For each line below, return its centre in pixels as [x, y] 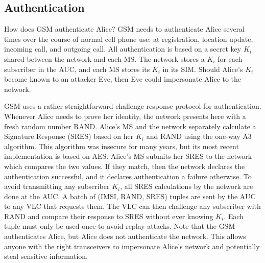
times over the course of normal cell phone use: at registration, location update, [129, 39]
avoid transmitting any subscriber [57, 186]
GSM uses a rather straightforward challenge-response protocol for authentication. [133, 106]
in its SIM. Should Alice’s [203, 69]
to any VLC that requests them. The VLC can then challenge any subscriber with [132, 206]
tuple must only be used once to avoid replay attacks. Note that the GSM [120, 226]
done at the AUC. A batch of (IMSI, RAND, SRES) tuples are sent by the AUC [130, 196]
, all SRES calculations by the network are [187, 186]
